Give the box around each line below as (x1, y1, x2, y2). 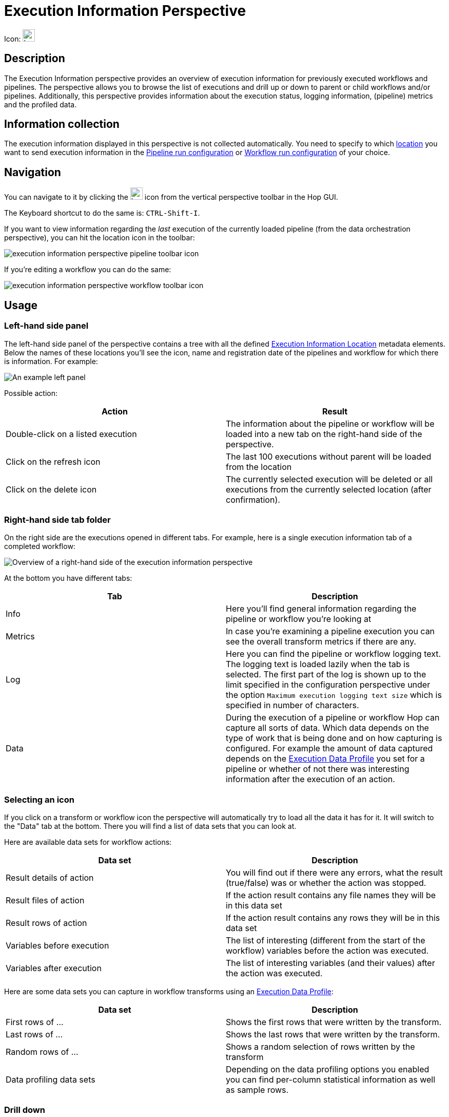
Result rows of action (6, 918, 87, 928)
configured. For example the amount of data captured (226, 743, 433, 754)
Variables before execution (6, 940, 109, 951)
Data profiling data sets (6, 1074, 95, 1085)
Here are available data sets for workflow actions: (4, 838, 172, 846)
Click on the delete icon (6, 484, 97, 495)
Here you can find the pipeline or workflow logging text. (226, 649, 441, 659)
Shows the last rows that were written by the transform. (226, 1029, 440, 1039)
